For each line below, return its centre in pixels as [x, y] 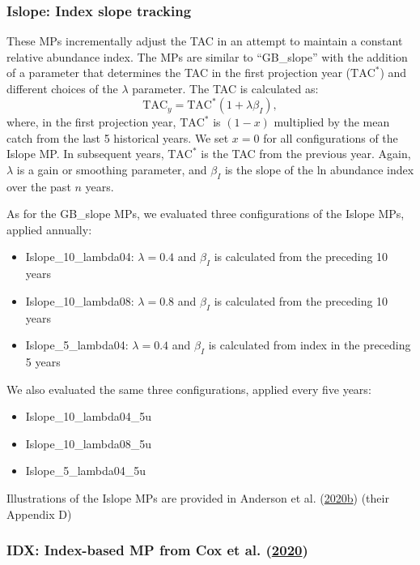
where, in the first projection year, [91, 122]
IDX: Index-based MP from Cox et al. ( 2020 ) [157, 550]
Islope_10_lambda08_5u [89, 443]
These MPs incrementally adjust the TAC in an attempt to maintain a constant [205, 41]
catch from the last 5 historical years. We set [118, 137]
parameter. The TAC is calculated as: [225, 88]
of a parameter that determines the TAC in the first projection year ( [179, 73]
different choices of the [62, 88]
